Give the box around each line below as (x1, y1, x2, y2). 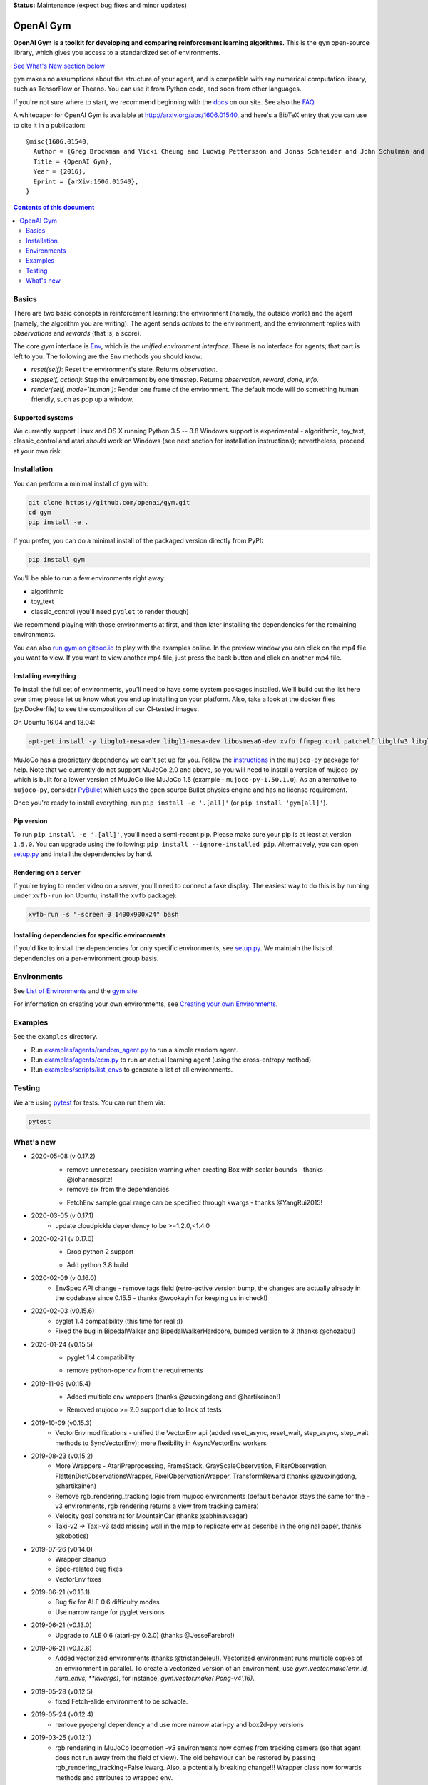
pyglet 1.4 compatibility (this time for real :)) (55, 1317, 183, 1325)
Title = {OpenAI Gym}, (33, 157, 113, 166)
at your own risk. (13, 446, 63, 455)
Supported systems (13, 413, 73, 422)
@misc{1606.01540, (26, 138, 91, 146)
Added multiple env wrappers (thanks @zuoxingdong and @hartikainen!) (66, 1392, 281, 1401)
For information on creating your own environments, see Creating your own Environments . (13, 1000, 278, 1008)
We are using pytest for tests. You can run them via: (13, 1098, 165, 1107)
